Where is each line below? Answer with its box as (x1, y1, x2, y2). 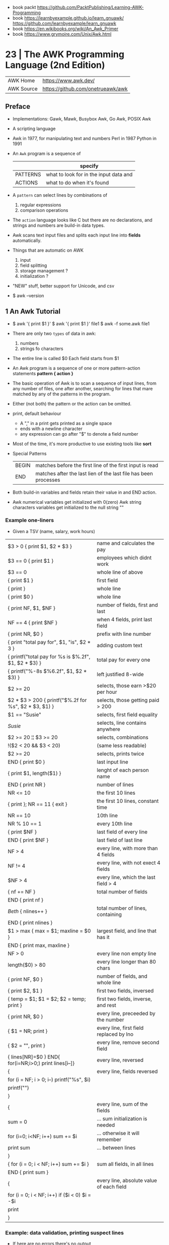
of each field (97, 1183, 127, 1190)
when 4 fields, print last (97, 616, 152, 623)
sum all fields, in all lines (97, 1160, 154, 1167)
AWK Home (8, 77, 35, 84)
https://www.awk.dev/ (42, 77, 95, 84)
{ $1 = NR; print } (8, 1027, 48, 1034)
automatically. (12, 237, 42, 244)
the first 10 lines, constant (97, 797, 159, 804)
